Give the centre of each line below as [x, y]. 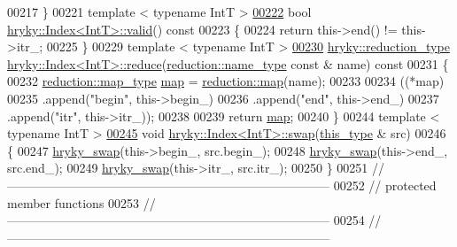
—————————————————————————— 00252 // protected [222, 185]
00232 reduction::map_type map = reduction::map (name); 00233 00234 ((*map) [226, 81]
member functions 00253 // [81, 202]
